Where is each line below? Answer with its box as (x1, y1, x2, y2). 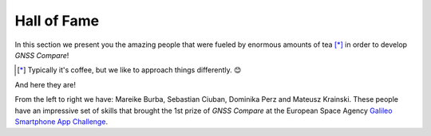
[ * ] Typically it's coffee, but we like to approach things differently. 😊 (17, 65, 242, 75)
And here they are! (14, 80, 76, 89)
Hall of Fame (14, 12, 100, 29)
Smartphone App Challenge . (14, 116, 108, 126)
